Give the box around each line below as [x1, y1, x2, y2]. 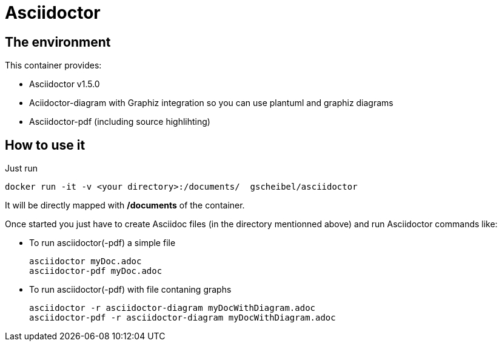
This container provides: [5, 60, 102, 71]
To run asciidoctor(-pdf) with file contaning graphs [29, 284, 232, 295]
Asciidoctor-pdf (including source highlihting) [29, 116, 210, 127]
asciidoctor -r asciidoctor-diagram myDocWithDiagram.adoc [29, 303, 316, 313]
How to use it [5, 137, 85, 153]
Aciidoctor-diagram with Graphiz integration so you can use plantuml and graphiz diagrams [29, 98, 393, 108]
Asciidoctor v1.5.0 [29, 79, 100, 90]
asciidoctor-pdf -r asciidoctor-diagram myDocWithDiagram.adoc [29, 313, 336, 323]
